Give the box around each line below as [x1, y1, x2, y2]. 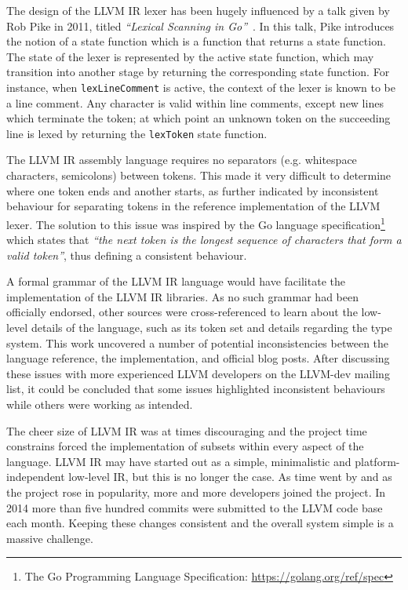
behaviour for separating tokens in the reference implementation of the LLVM [6, 198, 381, 214]
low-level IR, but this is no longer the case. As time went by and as [68, 468, 392, 485]
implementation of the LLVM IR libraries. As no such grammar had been [6, 288, 359, 304]
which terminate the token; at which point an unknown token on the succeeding [6, 110, 391, 126]
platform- [355, 453, 400, 469]
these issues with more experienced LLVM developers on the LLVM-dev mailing [6, 365, 390, 381]
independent [6, 468, 65, 485]
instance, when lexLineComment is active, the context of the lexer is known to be [6, 78, 395, 95]
